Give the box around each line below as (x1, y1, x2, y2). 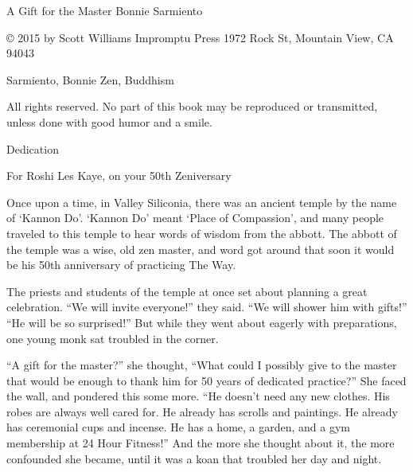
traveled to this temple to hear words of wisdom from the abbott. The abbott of (6, 224, 397, 241)
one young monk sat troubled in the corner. (6, 330, 219, 346)
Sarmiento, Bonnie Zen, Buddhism (6, 71, 174, 88)
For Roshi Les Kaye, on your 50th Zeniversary (6, 167, 232, 184)
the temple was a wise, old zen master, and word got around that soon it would (6, 240, 395, 257)
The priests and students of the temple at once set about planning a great (6, 283, 368, 299)
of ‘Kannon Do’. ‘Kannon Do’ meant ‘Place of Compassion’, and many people (6, 209, 384, 226)
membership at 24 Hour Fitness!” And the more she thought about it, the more (6, 435, 395, 451)
